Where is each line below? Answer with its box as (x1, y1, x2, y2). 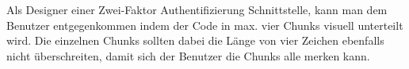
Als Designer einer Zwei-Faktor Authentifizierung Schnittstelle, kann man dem (6, 2, 388, 17)
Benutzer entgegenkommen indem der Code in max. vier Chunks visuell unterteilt (6, 16, 403, 33)
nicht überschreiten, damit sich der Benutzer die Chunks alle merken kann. (6, 47, 370, 64)
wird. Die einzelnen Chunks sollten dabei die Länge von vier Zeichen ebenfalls (6, 32, 384, 49)
